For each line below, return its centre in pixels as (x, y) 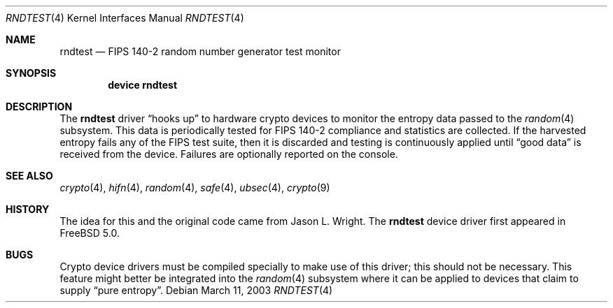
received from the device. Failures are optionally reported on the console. (229, 154)
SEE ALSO (29, 176)
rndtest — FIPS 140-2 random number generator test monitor (200, 51)
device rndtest (143, 85)
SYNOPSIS (31, 73)
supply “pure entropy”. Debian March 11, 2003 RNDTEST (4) (196, 290)
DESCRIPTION (39, 107)
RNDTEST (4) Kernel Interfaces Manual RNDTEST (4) (125, 18)
